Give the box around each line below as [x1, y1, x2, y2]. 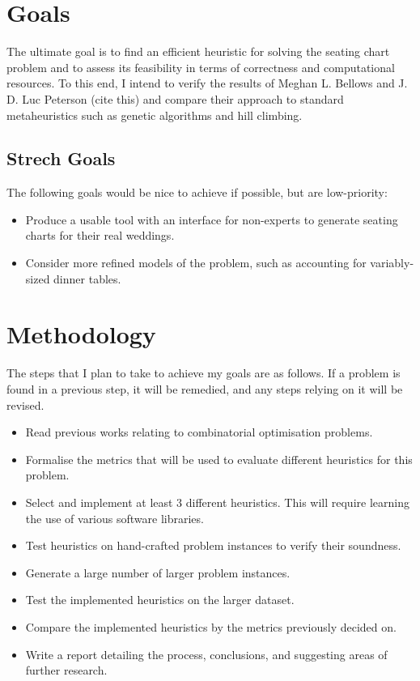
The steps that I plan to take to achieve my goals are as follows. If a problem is [6, 364, 401, 381]
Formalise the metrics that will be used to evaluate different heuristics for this [25, 450, 413, 467]
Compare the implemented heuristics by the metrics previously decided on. [25, 618, 397, 635]
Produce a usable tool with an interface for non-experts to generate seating [25, 211, 398, 228]
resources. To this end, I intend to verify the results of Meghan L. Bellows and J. [6, 74, 408, 92]
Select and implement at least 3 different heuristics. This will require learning [25, 493, 409, 510]
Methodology [6, 317, 156, 351]
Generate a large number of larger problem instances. [25, 564, 291, 581]
